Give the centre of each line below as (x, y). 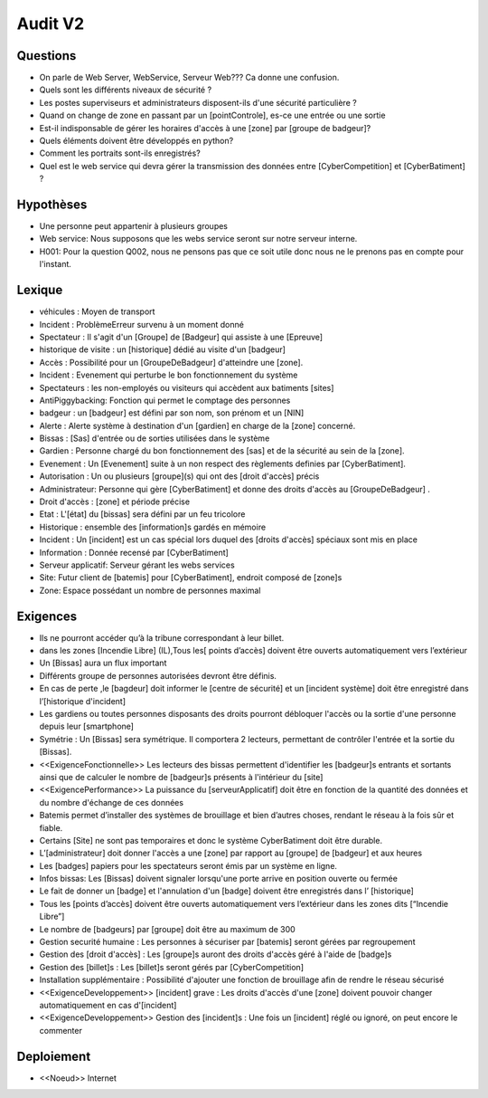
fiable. (51, 827)
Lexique (40, 290)
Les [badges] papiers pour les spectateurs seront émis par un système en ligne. (188, 865)
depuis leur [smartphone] (87, 726)
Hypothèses (52, 205)
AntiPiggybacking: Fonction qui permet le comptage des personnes (165, 400)
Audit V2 (51, 24)
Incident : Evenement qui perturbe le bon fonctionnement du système (169, 375)
